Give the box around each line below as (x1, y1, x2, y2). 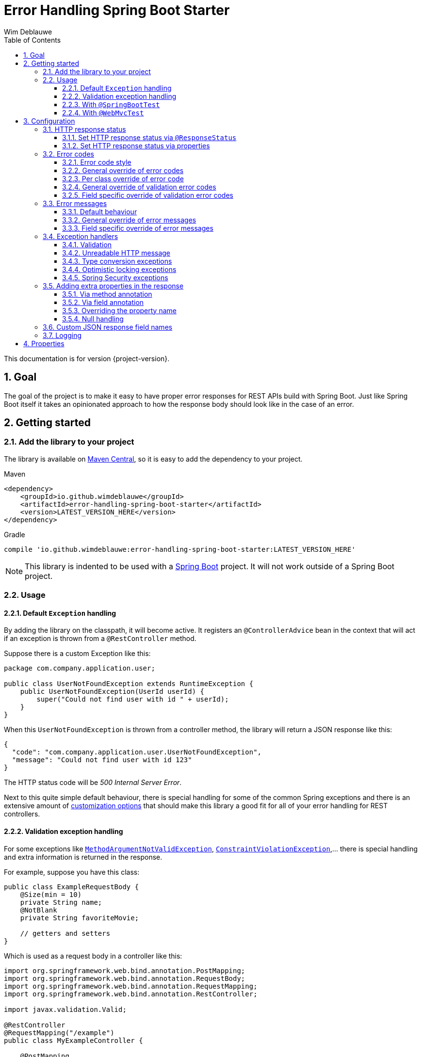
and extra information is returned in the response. (4, 852, 162, 861)
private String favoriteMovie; (20, 913, 139, 922)
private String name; (20, 898, 102, 906)
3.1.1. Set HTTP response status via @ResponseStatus (62, 133, 237, 142)
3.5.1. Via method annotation (62, 289, 152, 298)
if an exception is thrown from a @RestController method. (4, 634, 196, 643)
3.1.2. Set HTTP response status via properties (62, 141, 210, 150)
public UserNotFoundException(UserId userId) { (20, 688, 205, 696)
